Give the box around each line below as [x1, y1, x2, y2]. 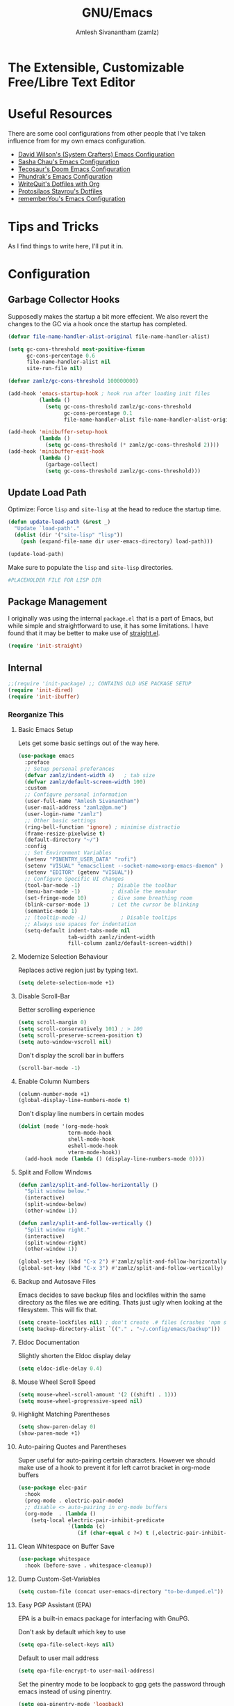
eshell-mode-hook [67, 1142, 118, 1149]
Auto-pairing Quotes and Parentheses [17, 1442, 127, 1451]
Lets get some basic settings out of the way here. [17, 739, 160, 747]
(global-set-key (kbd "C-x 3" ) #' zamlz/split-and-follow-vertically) [17, 1265, 224, 1272]
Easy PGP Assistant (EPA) [17, 1600, 92, 1609]
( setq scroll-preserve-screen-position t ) [17, 1032, 143, 1039]
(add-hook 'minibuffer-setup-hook [8, 429, 108, 436]
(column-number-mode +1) [17, 1090, 90, 1097]
